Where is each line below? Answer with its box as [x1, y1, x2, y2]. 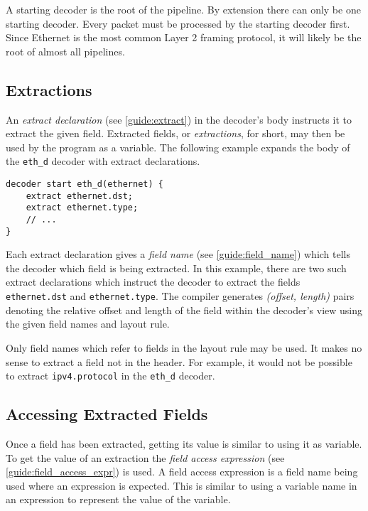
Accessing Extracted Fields [6, 403, 208, 425]
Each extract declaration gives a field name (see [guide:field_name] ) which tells [6, 247, 351, 262]
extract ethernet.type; [26, 203, 139, 213]
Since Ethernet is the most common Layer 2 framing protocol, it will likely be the [6, 30, 362, 45]
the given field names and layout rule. [6, 316, 170, 331]
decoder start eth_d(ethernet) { [6, 179, 163, 190]
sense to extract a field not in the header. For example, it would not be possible [6, 354, 352, 369]
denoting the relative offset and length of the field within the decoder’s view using [6, 302, 362, 317]
